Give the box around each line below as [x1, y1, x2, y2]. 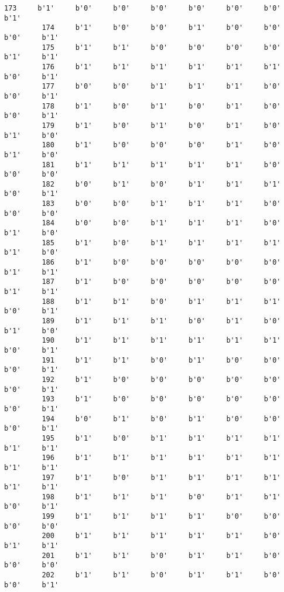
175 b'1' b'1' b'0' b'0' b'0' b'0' [42, 43, 281, 52]
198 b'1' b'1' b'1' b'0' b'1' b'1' [42, 492, 281, 501]
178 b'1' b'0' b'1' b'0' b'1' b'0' [42, 102, 281, 110]
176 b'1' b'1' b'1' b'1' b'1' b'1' [42, 62, 281, 71]
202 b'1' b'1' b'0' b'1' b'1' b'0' [42, 571, 281, 580]
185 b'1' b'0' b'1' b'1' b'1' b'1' [42, 238, 281, 247]
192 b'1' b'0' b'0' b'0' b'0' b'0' [42, 375, 281, 384]
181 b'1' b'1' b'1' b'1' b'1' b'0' [42, 160, 281, 169]
